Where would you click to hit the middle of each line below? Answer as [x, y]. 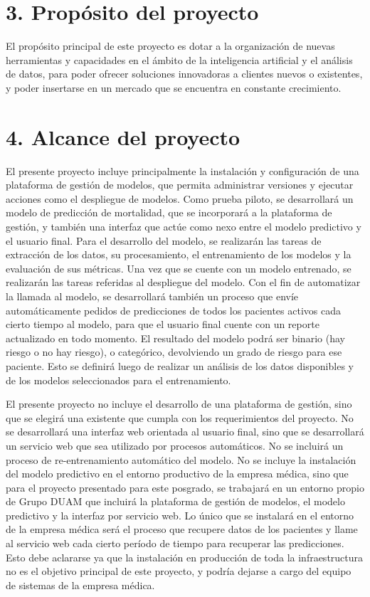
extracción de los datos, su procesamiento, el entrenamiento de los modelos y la [179, 254]
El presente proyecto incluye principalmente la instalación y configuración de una [183, 170]
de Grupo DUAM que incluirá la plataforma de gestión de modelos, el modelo [175, 501]
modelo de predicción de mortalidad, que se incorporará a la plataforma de [169, 212]
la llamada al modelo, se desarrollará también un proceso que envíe [152, 296]
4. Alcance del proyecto [123, 136]
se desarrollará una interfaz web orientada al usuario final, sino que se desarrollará [185, 432]
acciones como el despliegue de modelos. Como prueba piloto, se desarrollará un [180, 198]
